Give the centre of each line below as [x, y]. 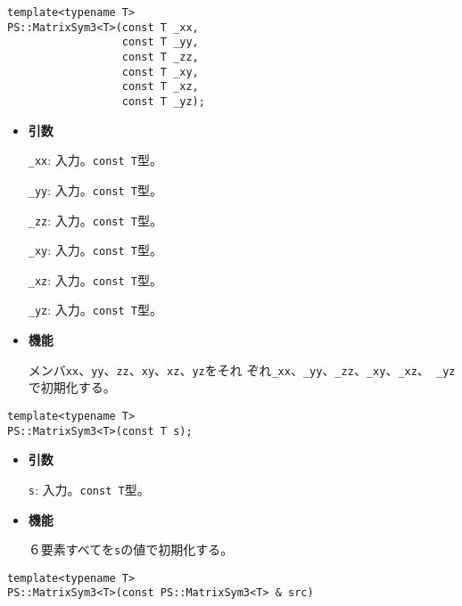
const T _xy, [160, 72]
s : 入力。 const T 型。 [89, 489]
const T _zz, [160, 57]
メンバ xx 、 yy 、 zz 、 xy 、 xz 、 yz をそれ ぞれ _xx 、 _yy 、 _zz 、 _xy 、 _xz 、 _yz [242, 369]
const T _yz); [163, 101]
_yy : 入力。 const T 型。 [95, 189]
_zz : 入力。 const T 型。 [95, 220]
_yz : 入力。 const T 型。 [95, 310]
